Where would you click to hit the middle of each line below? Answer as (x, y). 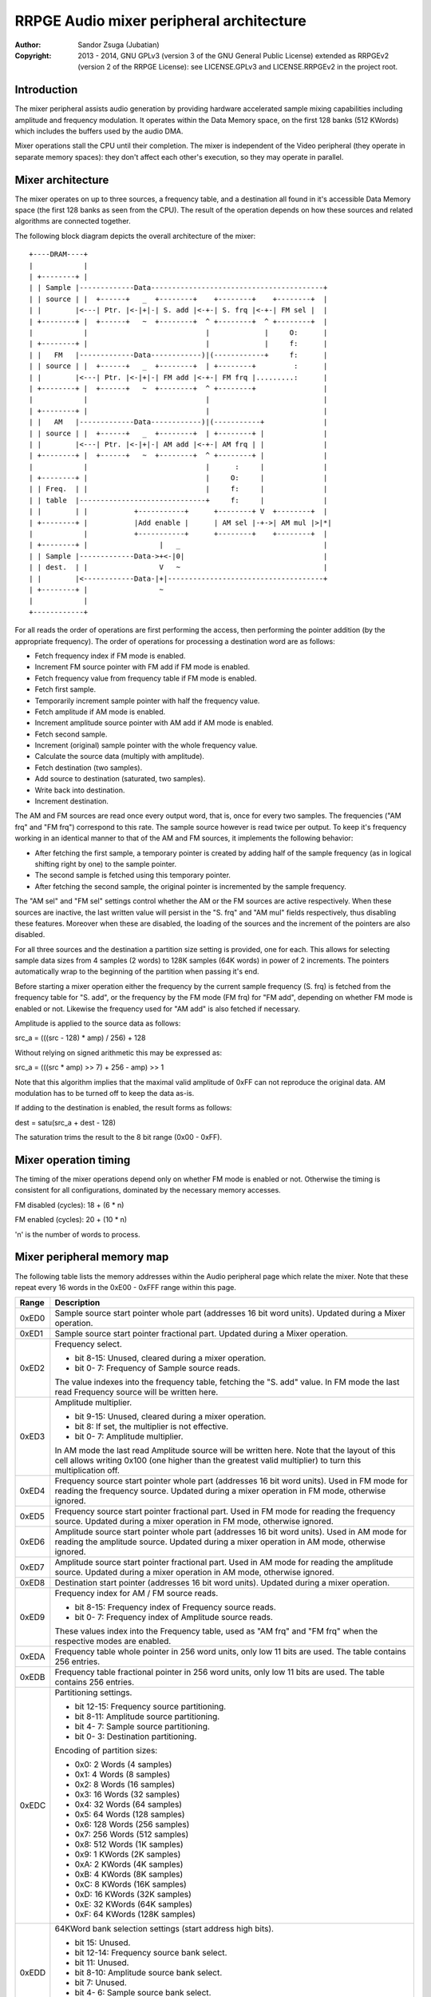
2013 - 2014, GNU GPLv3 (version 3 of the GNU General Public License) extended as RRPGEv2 (233, 55)
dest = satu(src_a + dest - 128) (65, 1122)
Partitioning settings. (93, 1693)
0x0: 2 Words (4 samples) (123, 1765)
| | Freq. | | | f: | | (178, 489)
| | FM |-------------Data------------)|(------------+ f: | (178, 355)
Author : (28, 45)
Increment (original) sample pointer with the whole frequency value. (146, 745)
